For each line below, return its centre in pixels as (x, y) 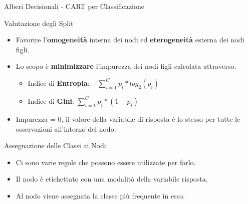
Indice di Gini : (51, 101)
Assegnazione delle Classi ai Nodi (55, 145)
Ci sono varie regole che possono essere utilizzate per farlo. (106, 162)
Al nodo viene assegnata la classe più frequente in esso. (100, 195)
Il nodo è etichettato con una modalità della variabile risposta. (112, 179)
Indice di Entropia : (59, 83)
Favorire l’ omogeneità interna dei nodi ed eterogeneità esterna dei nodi (130, 40)
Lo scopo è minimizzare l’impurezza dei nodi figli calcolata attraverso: (126, 66)
